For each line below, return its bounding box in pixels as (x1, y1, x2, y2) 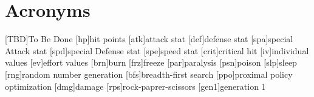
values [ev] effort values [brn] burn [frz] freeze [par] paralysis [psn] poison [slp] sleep (5, 56, 297, 69)
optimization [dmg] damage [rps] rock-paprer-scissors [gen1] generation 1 (5, 80, 266, 92)
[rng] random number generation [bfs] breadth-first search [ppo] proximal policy (5, 67, 293, 80)
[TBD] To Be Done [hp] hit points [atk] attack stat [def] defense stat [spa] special (5, 33, 293, 45)
